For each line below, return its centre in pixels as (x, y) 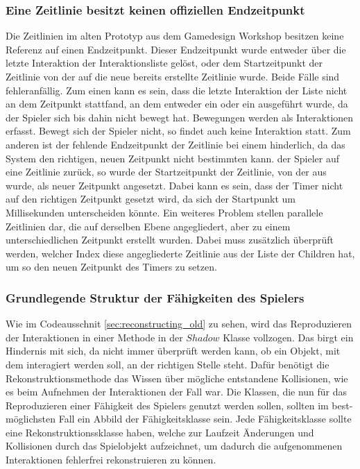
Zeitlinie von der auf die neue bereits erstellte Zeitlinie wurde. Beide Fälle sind (173, 76)
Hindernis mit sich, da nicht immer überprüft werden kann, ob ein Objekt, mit (173, 351)
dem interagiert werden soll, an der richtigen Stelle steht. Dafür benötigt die (168, 364)
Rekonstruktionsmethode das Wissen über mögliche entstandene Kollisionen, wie (177, 378)
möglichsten (31, 419)
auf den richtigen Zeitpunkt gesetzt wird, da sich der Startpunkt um (151, 199)
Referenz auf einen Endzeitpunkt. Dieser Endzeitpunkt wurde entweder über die (176, 49)
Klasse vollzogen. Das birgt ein (288, 337)
